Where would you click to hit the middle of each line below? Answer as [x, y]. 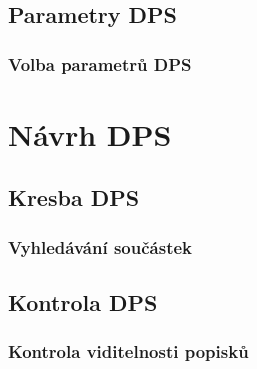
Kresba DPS [74, 197]
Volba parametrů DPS [100, 63]
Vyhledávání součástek [100, 246]
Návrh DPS [90, 133]
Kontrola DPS [83, 302]
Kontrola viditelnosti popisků [128, 351]
